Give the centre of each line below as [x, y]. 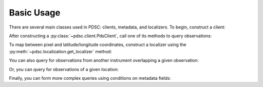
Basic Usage [35, 13]
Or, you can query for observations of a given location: [64, 69]
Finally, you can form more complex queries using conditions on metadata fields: [90, 78]
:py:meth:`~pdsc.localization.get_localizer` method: [60, 51]
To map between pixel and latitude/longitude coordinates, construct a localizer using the [98, 45]
